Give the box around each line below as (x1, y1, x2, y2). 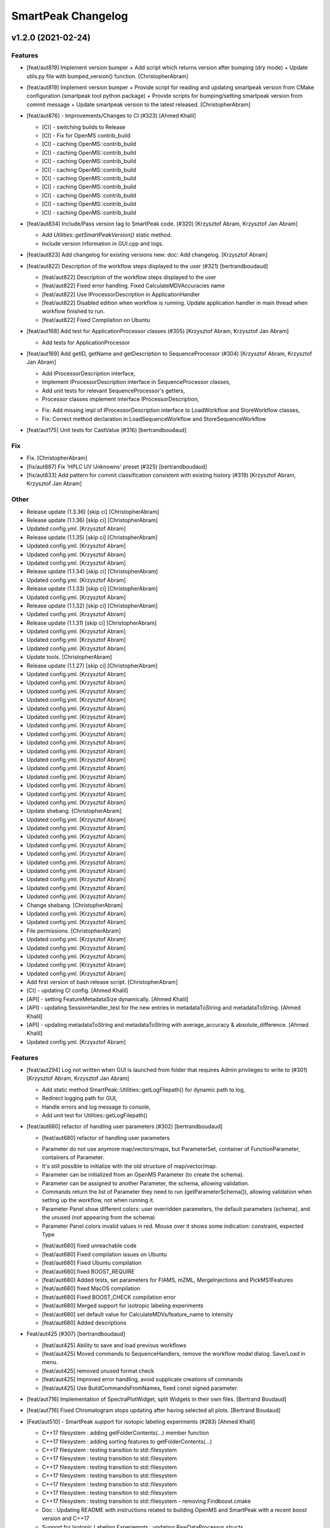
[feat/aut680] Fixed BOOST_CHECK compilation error (42, 1293, 177, 1301)
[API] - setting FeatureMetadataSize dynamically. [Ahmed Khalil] (26, 995, 189, 1002)
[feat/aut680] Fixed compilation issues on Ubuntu (42, 1251, 167, 1258)
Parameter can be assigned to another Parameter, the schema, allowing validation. (42, 1180, 250, 1187)
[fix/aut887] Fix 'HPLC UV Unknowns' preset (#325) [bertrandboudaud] (26, 463, 207, 470)
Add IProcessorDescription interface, (42, 370, 136, 377)
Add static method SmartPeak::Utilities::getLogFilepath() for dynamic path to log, (42, 1085, 246, 1093)
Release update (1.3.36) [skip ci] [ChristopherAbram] (26, 508, 159, 515)
